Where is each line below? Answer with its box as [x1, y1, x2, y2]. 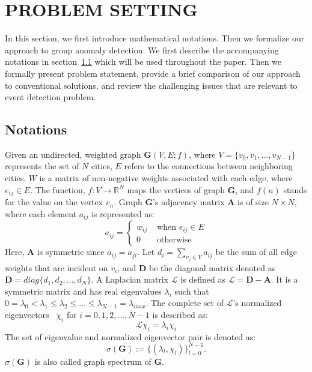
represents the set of [5, 160, 79, 172]
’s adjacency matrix [153, 196, 225, 208]
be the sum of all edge [215, 245, 297, 258]
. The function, [30, 183, 85, 196]
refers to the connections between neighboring [124, 160, 293, 172]
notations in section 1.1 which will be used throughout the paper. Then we [5, 55, 282, 68]
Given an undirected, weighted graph [5, 148, 141, 160]
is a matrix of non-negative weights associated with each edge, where [39, 172, 293, 184]
